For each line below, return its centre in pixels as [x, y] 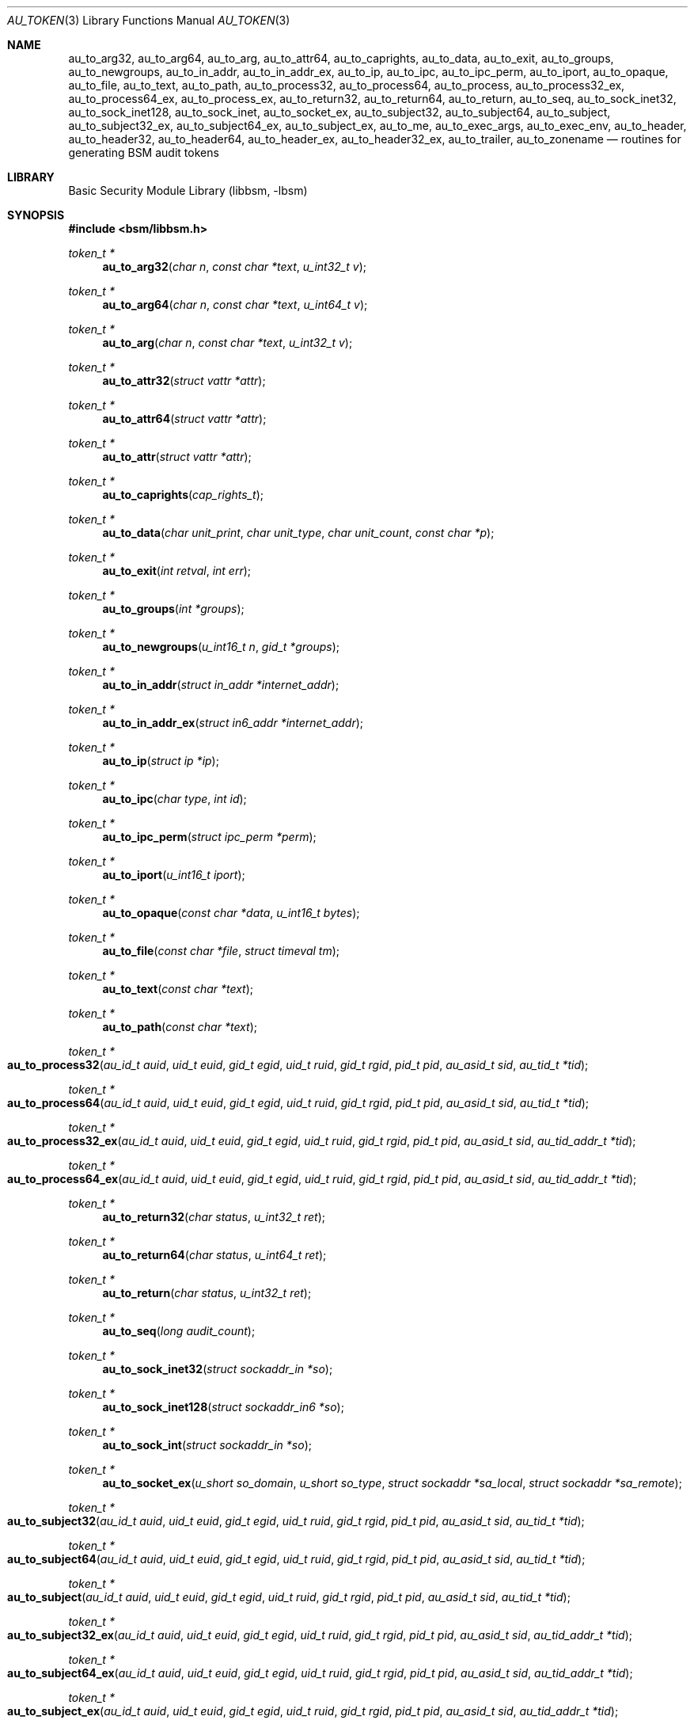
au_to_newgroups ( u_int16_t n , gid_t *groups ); [221, 647]
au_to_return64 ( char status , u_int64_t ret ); [214, 1255]
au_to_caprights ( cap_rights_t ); [183, 495]
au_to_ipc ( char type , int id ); [174, 799]
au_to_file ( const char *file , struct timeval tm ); [221, 951]
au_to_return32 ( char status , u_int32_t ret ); [214, 1217]
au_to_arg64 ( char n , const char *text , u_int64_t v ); [235, 304]
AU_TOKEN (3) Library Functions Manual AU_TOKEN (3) [149, 20]
